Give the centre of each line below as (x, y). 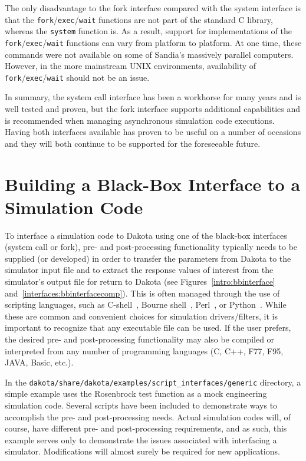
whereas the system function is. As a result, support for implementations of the (148, 31)
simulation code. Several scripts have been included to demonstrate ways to (141, 405)
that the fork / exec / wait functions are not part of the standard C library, (139, 19)
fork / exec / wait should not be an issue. (77, 77)
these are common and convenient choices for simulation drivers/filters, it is (142, 316)
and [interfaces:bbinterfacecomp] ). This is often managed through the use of (142, 293)
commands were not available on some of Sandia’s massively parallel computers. (149, 54)
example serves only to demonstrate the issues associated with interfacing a (141, 439)
